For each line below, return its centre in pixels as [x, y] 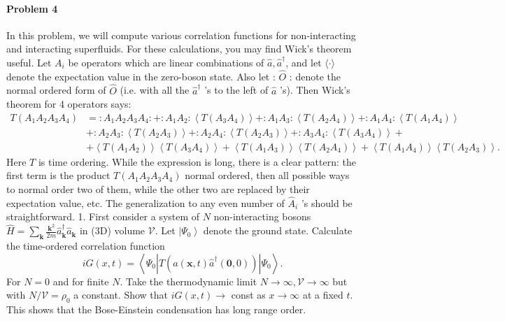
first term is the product [58, 175]
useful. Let [29, 62]
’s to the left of [236, 90]
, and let [304, 62]
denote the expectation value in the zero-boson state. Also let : [141, 76]
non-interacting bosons [262, 216]
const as [248, 295]
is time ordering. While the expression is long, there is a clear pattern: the [197, 161]
